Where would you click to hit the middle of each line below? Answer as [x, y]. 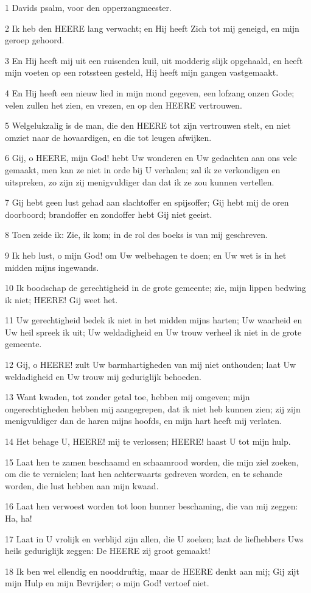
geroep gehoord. [35, 40]
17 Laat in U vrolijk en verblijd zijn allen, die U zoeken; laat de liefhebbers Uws [154, 538]
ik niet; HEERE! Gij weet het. [61, 299]
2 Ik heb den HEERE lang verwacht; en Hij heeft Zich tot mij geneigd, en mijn [152, 28]
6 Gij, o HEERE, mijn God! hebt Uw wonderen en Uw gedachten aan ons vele [151, 158]
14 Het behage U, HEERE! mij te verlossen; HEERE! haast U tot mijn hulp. [148, 441]
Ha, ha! [19, 518]
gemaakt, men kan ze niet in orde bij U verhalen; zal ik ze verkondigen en [143, 169]
